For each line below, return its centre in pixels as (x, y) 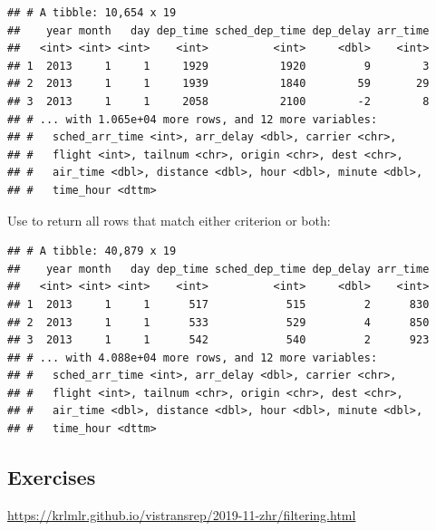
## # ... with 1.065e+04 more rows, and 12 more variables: (193, 119)
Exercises (52, 477)
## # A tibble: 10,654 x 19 (92, 13)
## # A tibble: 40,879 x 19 (92, 251)
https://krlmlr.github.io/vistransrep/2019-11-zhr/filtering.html (182, 514)
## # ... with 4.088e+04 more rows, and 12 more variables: (193, 357)
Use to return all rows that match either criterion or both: (169, 220)
